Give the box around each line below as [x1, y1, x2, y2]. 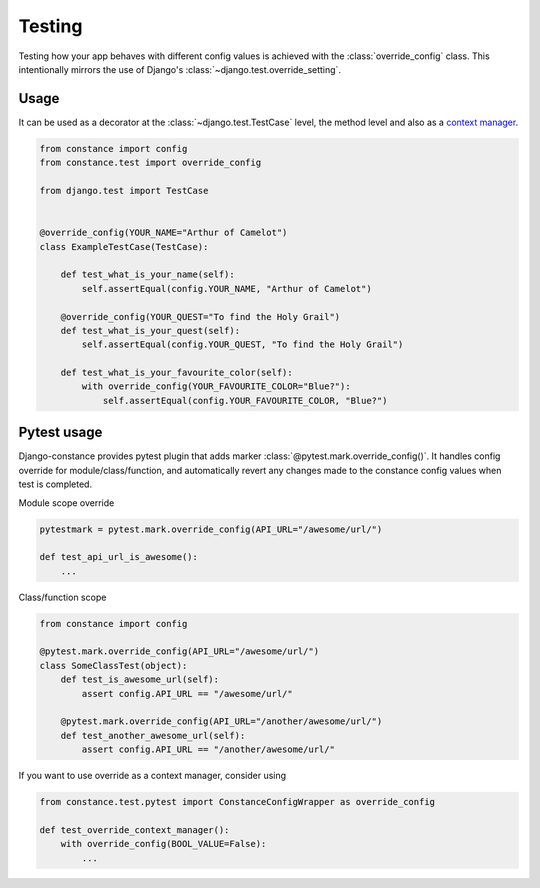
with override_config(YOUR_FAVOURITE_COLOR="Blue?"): [81, 381, 351, 392]
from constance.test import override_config [39, 157, 262, 169]
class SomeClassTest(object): [39, 660, 188, 671]
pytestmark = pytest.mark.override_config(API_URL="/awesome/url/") [39, 523, 383, 535]
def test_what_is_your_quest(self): [60, 325, 240, 336]
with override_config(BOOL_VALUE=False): [60, 838, 267, 850]
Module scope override [18, 496, 115, 509]
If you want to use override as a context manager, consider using [18, 770, 287, 782]
